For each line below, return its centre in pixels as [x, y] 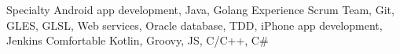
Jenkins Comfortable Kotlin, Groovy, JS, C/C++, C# [138, 40]
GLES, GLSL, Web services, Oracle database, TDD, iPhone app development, [194, 25]
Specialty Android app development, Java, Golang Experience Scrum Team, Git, [200, 9]
